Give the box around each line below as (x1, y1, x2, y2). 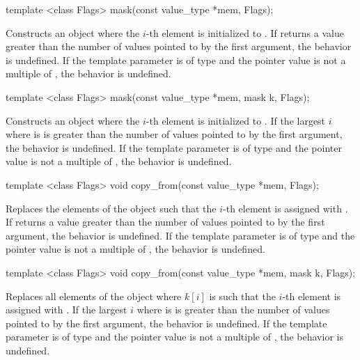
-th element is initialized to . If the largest (146, 113, 326, 127)
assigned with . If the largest (6, 302, 127, 317)
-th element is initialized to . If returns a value (146, 25, 344, 40)
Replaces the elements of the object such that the (6, 201, 217, 215)
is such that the (209, 288, 276, 303)
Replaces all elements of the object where (6, 288, 182, 303)
